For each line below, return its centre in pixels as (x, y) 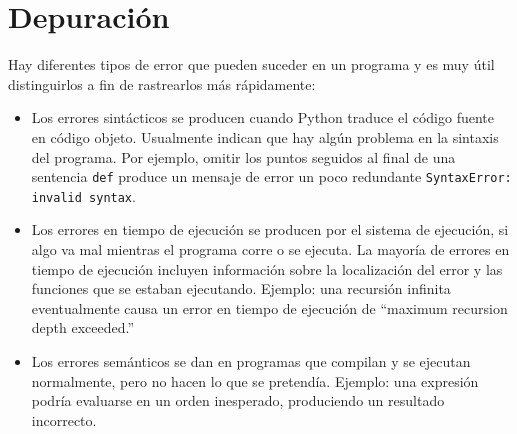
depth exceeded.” (83, 327)
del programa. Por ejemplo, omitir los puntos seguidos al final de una (243, 156)
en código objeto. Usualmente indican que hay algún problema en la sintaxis (265, 136)
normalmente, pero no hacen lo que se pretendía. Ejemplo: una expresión (255, 380)
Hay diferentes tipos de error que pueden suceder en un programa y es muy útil (251, 64)
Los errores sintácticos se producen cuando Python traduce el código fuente (262, 117)
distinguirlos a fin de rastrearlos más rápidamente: (162, 83)
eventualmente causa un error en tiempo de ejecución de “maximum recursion (269, 307)
